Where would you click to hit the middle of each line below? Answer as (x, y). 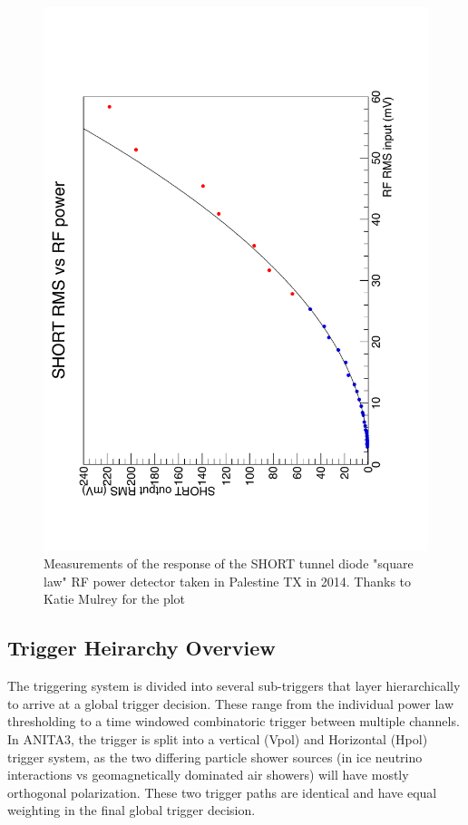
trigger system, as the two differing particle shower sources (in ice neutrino (215, 757)
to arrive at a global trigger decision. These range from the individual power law (230, 703)
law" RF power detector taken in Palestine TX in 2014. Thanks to (228, 581)
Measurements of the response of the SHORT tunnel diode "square (229, 563)
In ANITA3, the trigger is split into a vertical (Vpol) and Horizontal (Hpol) (218, 739)
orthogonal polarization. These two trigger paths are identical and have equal (222, 792)
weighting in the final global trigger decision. (132, 810)
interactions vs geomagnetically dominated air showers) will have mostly (208, 775)
